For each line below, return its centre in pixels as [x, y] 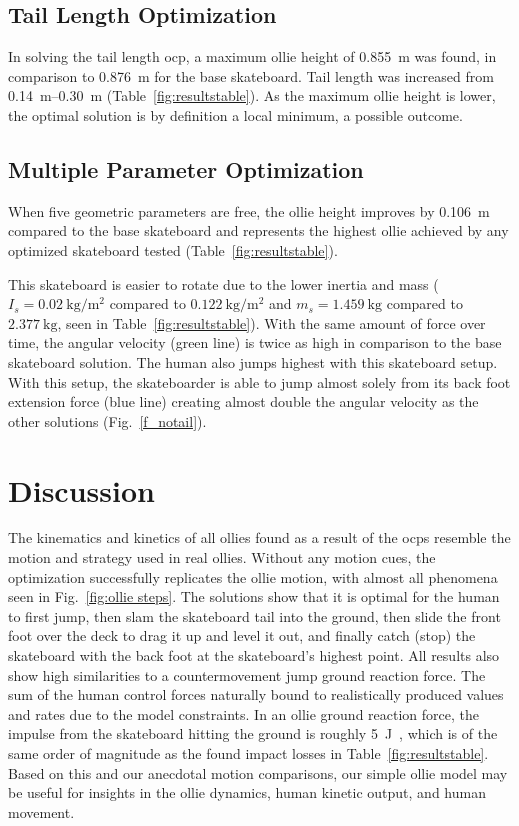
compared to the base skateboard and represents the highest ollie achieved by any [258, 230]
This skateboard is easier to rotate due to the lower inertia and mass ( [223, 283]
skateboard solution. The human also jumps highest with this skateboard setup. [253, 361]
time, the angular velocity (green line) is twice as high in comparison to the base [255, 342]
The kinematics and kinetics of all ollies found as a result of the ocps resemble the [259, 537]
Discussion [81, 489]
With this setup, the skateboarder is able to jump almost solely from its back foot [259, 381]
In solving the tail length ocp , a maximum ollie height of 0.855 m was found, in [252, 56]
